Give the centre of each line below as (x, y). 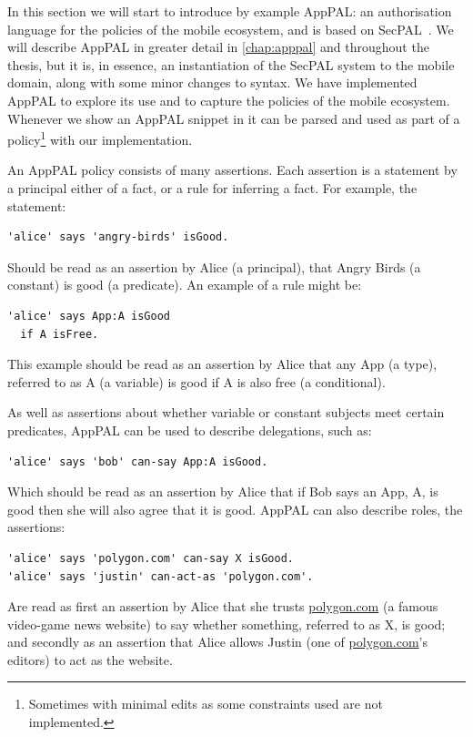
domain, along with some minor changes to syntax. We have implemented (212, 82)
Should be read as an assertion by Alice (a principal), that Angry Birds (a (214, 266)
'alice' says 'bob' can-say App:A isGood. (138, 461)
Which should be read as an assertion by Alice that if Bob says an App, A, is (223, 491)
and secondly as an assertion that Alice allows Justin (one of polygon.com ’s (217, 642)
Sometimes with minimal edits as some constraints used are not (206, 704)
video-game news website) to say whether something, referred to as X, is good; (226, 624)
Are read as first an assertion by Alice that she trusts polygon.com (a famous (223, 606)
